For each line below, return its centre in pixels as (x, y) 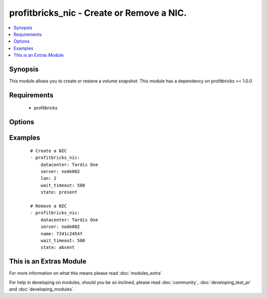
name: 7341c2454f (61, 234)
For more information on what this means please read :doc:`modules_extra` (86, 273)
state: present (59, 192)
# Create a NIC (49, 151)
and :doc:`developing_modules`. (42, 289)
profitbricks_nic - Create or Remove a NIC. (98, 13)
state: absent (58, 247)
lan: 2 (48, 178)
